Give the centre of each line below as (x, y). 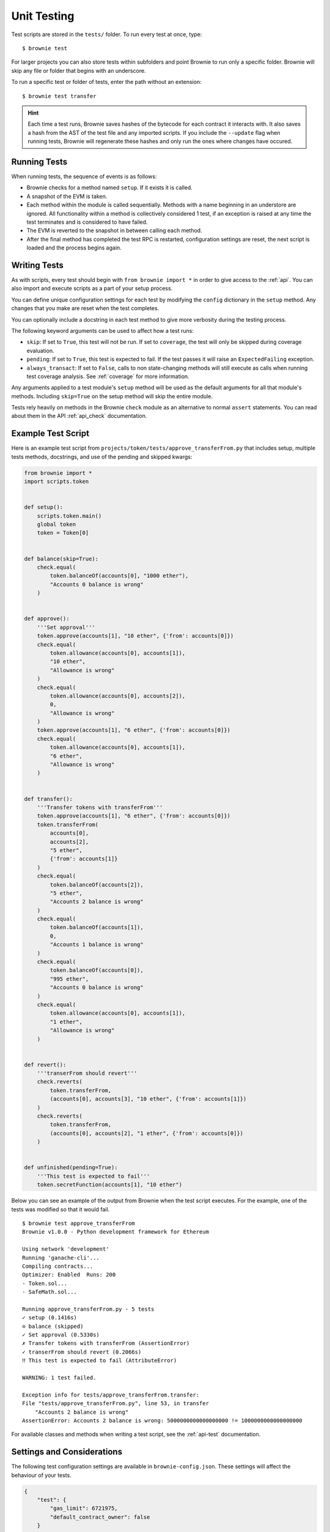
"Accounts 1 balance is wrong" (97, 945)
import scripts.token (57, 482)
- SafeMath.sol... (50, 1292)
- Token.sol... (45, 1283)
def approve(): (47, 619)
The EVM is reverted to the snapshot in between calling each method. (114, 230)
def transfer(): (49, 799)
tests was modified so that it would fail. (61, 1209)
